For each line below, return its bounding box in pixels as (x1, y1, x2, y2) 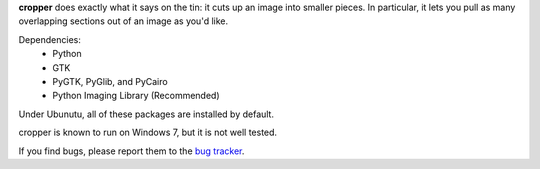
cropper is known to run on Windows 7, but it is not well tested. (18, 126, 278, 139)
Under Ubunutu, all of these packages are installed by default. (18, 108, 275, 120)
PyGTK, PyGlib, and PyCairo (52, 75, 169, 87)
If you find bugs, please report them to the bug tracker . (18, 145, 245, 157)
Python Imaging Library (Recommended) (52, 90, 220, 102)
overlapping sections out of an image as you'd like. (18, 15, 229, 27)
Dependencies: (18, 33, 82, 45)
